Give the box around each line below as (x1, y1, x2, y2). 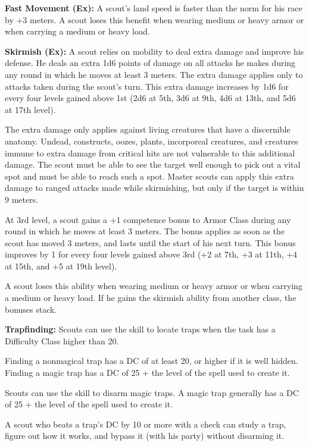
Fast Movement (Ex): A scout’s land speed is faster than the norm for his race (5, 2, 302, 14)
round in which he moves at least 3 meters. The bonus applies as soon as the (5, 225, 285, 237)
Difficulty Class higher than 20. (5, 334, 119, 347)
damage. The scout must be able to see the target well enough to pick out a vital (5, 158, 301, 171)
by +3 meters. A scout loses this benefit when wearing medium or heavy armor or (5, 13, 304, 26)
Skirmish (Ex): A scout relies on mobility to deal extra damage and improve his (5, 45, 304, 57)
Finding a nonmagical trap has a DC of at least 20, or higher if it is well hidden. (5, 354, 298, 367)
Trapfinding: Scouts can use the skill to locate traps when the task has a (5, 323, 276, 335)
